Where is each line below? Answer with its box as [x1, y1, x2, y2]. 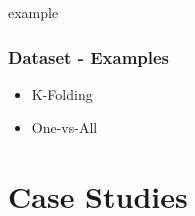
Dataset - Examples [8, 44, 170, 69]
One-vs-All [31, 117, 98, 138]
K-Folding [31, 83, 93, 104]
